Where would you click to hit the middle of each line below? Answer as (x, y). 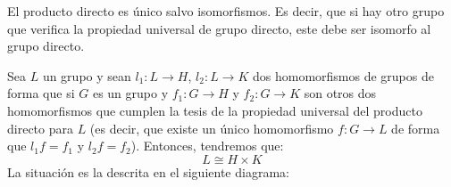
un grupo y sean (87, 75)
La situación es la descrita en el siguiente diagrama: (148, 171)
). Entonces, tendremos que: (207, 146)
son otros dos (340, 93)
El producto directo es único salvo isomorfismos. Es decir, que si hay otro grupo (226, 11)
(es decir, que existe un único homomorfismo (212, 128)
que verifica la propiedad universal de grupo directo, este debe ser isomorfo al (219, 28)
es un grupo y (130, 93)
